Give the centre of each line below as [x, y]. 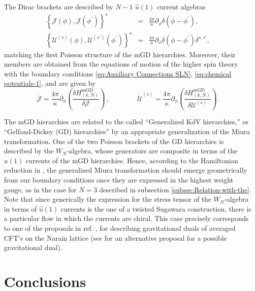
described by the [29, 151]
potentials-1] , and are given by [50, 83]
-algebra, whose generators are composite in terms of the [152, 151]
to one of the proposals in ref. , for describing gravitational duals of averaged [120, 228]
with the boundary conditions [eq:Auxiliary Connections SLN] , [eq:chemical [118, 73]
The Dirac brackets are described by [59, 6]
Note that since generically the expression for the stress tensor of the [108, 199]
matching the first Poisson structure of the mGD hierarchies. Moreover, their [120, 54]
